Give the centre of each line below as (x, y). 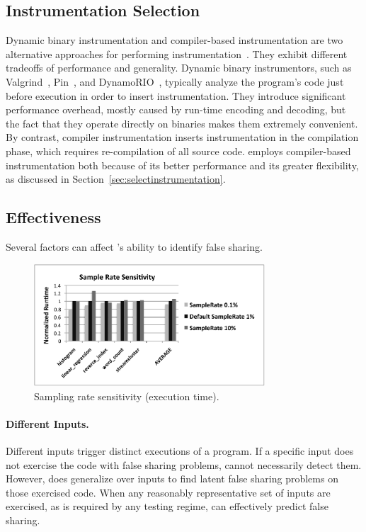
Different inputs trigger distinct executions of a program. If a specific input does (180, 450)
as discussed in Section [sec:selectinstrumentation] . (116, 179)
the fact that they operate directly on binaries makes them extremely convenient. (182, 123)
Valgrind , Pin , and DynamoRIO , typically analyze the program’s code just (175, 81)
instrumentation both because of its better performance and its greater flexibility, (182, 165)
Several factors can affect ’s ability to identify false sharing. (134, 246)
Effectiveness (53, 217)
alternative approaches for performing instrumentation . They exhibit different (177, 53)
